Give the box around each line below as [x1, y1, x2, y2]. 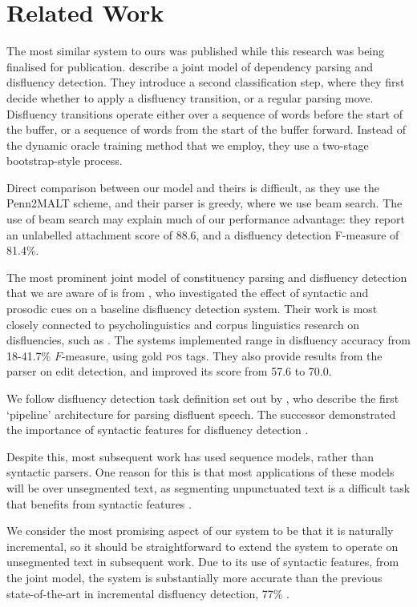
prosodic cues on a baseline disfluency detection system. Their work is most [6, 300, 378, 317]
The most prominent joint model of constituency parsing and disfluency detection [6, 268, 407, 285]
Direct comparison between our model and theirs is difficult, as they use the [6, 179, 380, 195]
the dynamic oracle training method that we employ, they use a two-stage [6, 136, 369, 153]
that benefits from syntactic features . [6, 495, 192, 512]
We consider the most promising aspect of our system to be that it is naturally [6, 522, 394, 539]
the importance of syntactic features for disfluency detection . [6, 421, 309, 438]
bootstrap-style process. [6, 152, 123, 169]
